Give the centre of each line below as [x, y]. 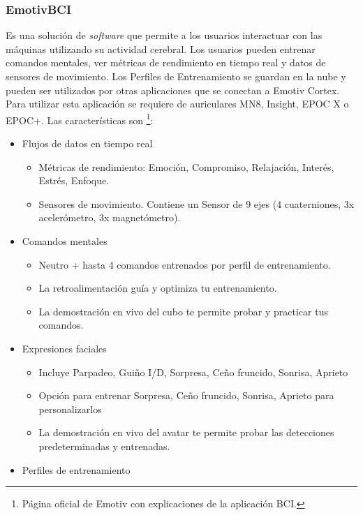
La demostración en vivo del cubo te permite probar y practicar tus [183, 311]
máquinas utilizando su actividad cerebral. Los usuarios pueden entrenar [161, 48]
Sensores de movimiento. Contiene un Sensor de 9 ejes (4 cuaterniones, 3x [197, 203]
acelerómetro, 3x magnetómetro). [110, 217]
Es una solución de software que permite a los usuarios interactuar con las [164, 35]
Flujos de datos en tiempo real [87, 143]
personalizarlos [70, 409]
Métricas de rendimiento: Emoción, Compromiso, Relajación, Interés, [186, 166]
